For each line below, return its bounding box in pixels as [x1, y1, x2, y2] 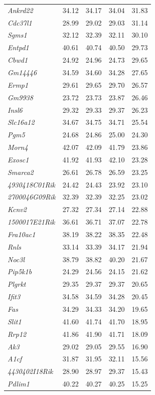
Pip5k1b [8, 266, 32, 277]
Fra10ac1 [8, 229, 36, 239]
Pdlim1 [8, 378, 30, 389]
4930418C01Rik [8, 179, 55, 189]
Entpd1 [8, 42, 29, 53]
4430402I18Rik [8, 366, 53, 376]
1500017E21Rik [8, 217, 55, 227]
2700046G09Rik [8, 191, 56, 202]
